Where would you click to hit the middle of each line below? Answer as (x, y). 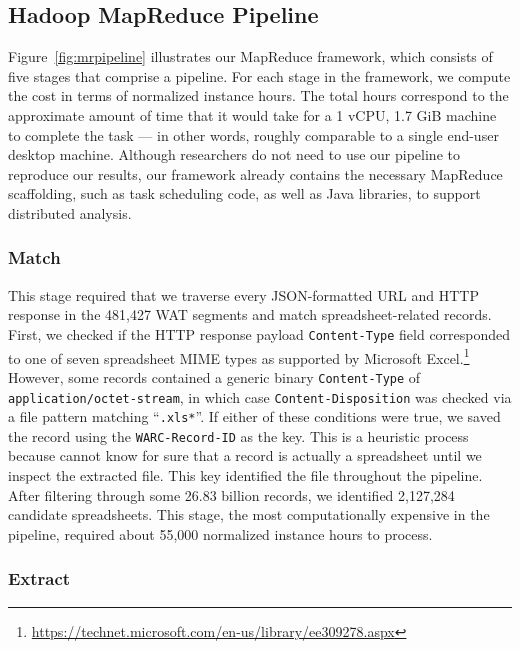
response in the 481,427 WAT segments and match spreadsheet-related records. (250, 314)
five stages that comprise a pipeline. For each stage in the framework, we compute (259, 75)
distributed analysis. (70, 212)
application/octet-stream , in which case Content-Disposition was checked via (260, 396)
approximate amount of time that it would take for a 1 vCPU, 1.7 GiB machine (252, 114)
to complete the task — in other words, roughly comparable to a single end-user (253, 134)
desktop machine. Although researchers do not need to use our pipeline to (234, 154)
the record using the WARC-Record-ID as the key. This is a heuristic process (238, 435)
